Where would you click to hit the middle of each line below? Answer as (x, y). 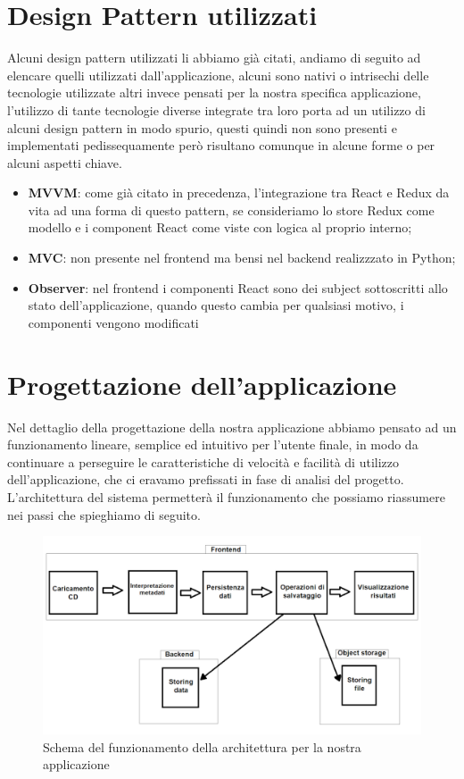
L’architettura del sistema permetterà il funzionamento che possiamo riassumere (226, 496)
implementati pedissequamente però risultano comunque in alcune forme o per (221, 145)
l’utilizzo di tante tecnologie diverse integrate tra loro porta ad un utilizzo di (216, 109)
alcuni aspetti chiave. (65, 162)
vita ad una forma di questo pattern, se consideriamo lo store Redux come (231, 209)
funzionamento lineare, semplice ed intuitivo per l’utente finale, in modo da (213, 444)
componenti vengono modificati (113, 322)
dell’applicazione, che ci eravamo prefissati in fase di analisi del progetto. (206, 479)
